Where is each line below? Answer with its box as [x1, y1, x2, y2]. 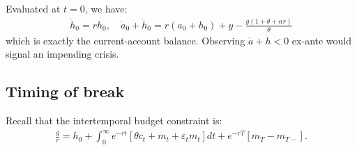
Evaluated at [6, 1, 61, 15]
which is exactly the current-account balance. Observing [6, 33, 245, 47]
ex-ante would [291, 33, 352, 47]
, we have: [84, 1, 128, 15]
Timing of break [6, 81, 125, 102]
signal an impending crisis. [6, 47, 119, 61]
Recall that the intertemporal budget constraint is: [6, 113, 222, 128]
